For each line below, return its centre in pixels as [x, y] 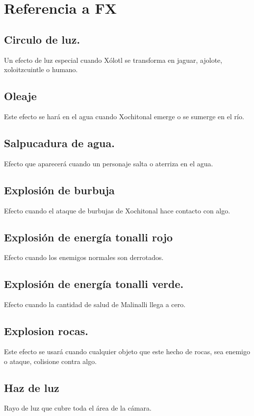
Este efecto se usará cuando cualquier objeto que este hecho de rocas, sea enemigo [127, 351]
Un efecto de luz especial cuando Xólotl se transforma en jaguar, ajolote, [113, 60]
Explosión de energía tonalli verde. [94, 284]
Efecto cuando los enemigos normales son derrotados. [84, 257]
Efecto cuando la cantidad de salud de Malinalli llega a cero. [95, 304]
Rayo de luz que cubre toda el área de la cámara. [78, 408]
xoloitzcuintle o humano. [41, 69]
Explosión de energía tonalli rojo [89, 237]
